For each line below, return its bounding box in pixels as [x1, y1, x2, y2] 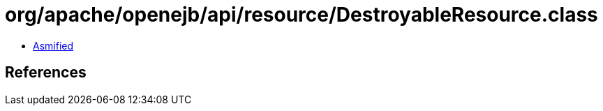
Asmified [33, 39, 74, 52]
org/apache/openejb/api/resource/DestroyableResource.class [5, 3, 598, 27]
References [5, 64, 87, 82]
